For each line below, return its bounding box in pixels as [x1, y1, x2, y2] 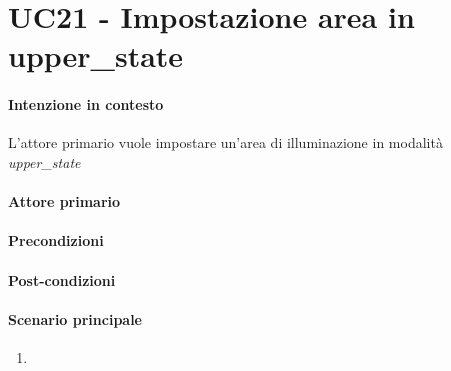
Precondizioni [8, 230, 104, 251]
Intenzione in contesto [8, 94, 164, 115]
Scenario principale [8, 308, 142, 329]
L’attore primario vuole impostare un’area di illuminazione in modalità [8, 132, 443, 153]
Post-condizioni [8, 269, 116, 290]
